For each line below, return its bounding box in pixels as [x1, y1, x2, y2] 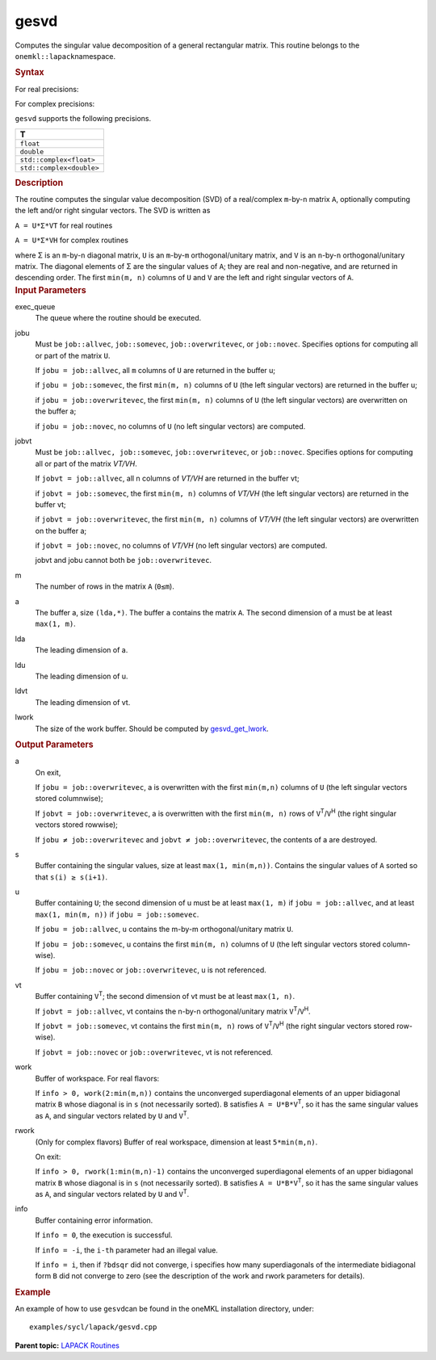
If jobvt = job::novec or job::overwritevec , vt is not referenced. [35, 1047, 274, 1057]
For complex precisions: [15, 99, 95, 108]
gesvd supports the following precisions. [15, 114, 152, 124]
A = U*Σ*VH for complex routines [15, 235, 129, 246]
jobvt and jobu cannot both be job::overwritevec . [35, 556, 212, 565]
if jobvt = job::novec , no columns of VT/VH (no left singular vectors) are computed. [35, 541, 328, 551]
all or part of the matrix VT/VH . [35, 459, 137, 468]
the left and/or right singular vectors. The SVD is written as [15, 206, 211, 216]
